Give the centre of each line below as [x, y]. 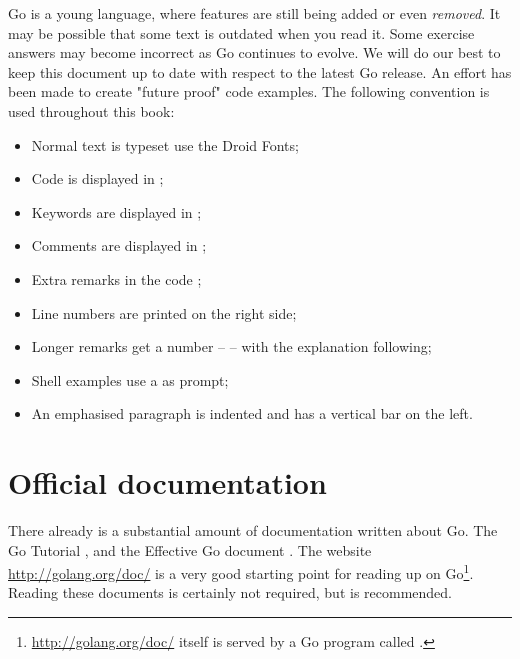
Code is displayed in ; [97, 178]
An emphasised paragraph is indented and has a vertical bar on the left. [252, 413]
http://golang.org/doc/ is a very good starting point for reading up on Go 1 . [241, 571]
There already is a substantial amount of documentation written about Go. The [253, 530]
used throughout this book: [91, 110]
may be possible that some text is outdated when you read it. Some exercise [241, 32]
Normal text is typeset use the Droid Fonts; [165, 144]
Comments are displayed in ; [119, 245]
